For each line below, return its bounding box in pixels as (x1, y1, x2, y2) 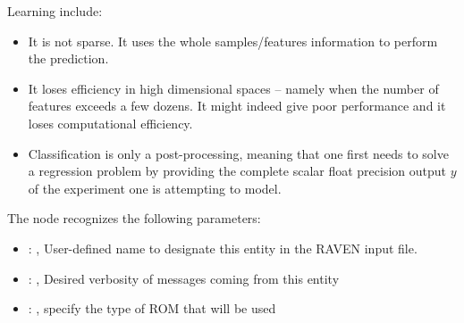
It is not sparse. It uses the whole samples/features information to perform (28, 31, 438, 50)
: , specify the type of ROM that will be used (28, 299, 276, 318)
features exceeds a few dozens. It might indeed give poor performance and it (28, 96, 446, 115)
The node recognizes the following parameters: (7, 209, 261, 228)
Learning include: (7, 2, 103, 20)
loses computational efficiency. (28, 113, 193, 132)
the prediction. (28, 49, 109, 68)
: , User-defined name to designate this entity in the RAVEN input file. (28, 238, 418, 257)
